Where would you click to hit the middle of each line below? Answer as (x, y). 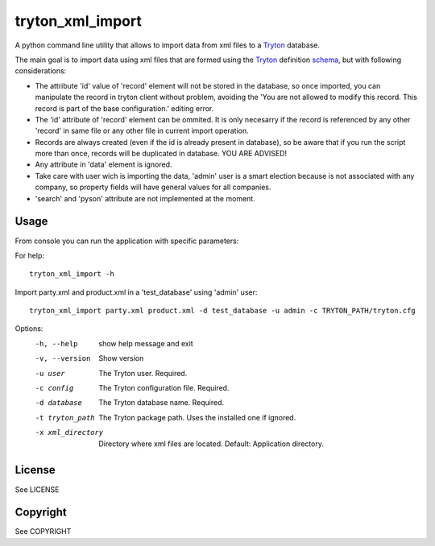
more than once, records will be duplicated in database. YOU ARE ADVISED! (161, 154)
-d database (58, 403)
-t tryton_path (65, 418)
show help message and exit (146, 343)
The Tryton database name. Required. (162, 403)
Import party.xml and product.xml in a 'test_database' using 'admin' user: (136, 292)
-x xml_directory (69, 432)
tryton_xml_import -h (72, 274)
